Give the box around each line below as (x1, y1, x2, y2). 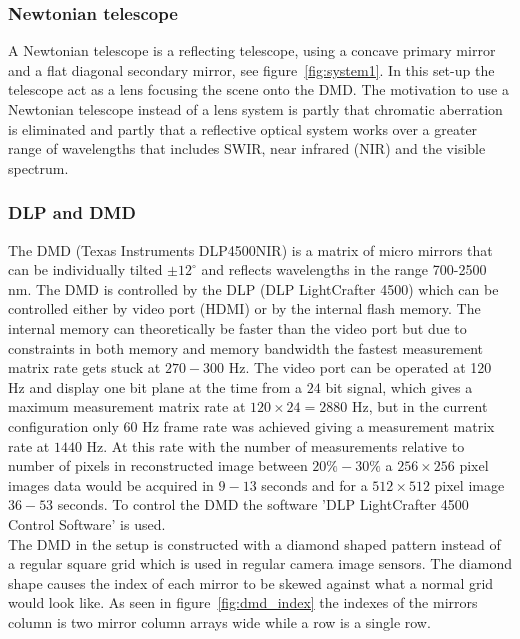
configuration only (8, 415, 119, 436)
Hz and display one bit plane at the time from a (8, 376, 303, 397)
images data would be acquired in (8, 474, 214, 495)
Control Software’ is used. (8, 513, 166, 534)
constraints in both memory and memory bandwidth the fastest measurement (8, 337, 483, 358)
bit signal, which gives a (325, 376, 473, 397)
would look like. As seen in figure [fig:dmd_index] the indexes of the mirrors (8, 592, 478, 613)
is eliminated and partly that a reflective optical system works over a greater (8, 118, 478, 139)
